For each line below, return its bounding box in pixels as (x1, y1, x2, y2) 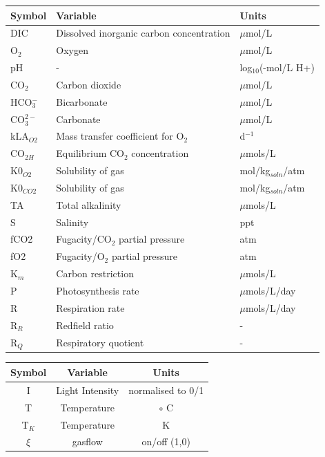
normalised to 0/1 (128, 382, 204, 397)
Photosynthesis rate (56, 283, 139, 297)
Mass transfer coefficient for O (56, 129, 184, 143)
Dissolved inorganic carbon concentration (56, 26, 230, 40)
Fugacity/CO (56, 232, 112, 246)
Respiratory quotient (56, 335, 144, 349)
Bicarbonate (56, 94, 108, 109)
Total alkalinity (56, 197, 121, 212)
